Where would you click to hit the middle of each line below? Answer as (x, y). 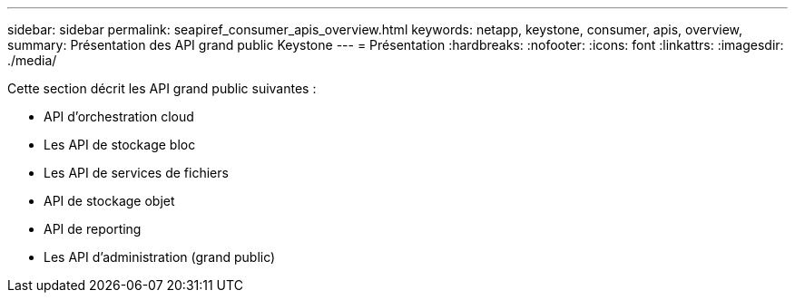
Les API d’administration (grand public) (160, 257)
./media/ (32, 60)
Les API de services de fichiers (136, 173)
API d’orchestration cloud (119, 116)
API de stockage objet (109, 201)
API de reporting (93, 229)
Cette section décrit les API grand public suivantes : (162, 88)
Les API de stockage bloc (120, 145)
